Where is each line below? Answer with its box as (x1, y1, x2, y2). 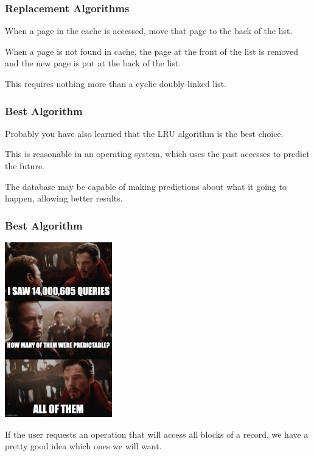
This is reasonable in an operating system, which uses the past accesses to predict (5, 147, 310, 160)
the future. (5, 160, 45, 172)
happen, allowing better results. (5, 192, 123, 205)
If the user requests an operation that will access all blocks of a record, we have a (5, 427, 309, 440)
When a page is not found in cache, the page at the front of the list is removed (5, 44, 299, 57)
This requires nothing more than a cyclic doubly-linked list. (5, 77, 226, 89)
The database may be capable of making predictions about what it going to (5, 180, 287, 192)
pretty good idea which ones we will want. (5, 440, 162, 452)
